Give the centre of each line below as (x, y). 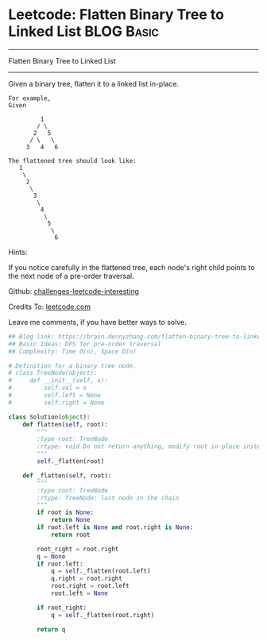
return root (70, 535)
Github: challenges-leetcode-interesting (74, 291)
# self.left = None (55, 396)
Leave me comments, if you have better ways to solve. (97, 322)
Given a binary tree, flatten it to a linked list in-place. (94, 83)
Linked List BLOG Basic (83, 31)
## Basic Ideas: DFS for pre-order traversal (85, 344)
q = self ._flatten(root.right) (103, 615)
